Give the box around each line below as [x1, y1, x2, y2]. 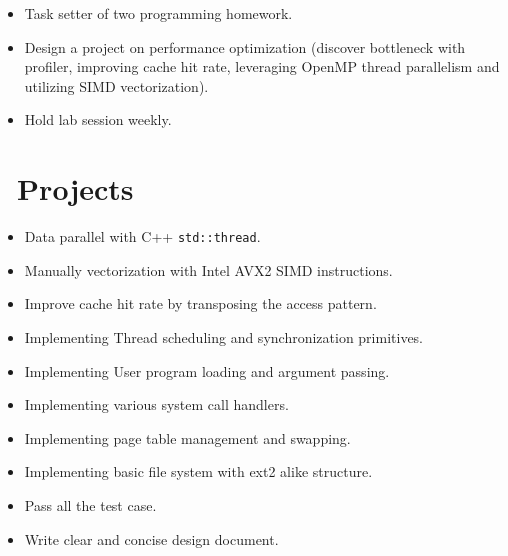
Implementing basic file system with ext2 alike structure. [24, 461, 373, 482]
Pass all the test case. [24, 494, 157, 515]
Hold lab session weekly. [24, 109, 172, 130]
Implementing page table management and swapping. [24, 427, 351, 448]
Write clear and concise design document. [24, 528, 279, 549]
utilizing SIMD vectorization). [24, 75, 209, 96]
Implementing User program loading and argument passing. [24, 360, 390, 381]
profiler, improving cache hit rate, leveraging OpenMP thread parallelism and [24, 56, 500, 77]
